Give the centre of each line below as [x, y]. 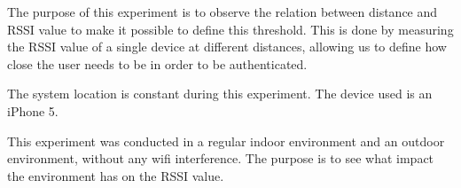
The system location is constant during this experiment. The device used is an [220, 94]
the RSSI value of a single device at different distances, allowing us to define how [227, 47]
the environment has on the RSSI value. [116, 175]
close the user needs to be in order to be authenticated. [157, 63]
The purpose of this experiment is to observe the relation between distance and [223, 12]
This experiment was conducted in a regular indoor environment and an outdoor [226, 141]
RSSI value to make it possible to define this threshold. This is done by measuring [230, 29]
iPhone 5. [33, 110]
